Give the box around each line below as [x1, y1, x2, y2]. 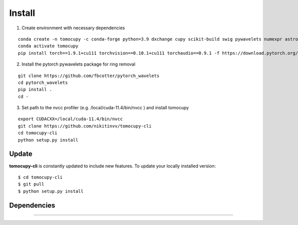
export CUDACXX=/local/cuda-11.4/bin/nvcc [18, 116, 123, 122]
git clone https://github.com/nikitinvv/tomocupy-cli [18, 123, 151, 129]
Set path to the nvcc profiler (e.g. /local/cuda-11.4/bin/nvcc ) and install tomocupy [21, 105, 189, 111]
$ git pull [18, 181, 45, 187]
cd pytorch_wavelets [18, 79, 68, 85]
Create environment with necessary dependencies [21, 25, 125, 31]
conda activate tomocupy [18, 43, 78, 49]
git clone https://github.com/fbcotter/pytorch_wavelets [18, 73, 160, 78]
